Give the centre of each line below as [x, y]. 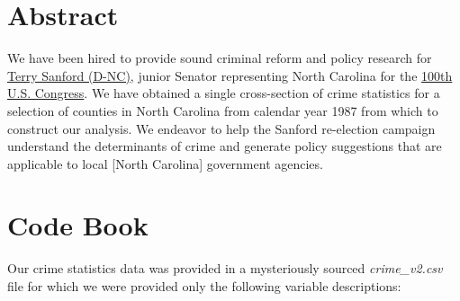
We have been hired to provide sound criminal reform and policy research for [220, 58]
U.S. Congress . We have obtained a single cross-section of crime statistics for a [224, 93]
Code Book [78, 225]
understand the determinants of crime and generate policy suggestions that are [225, 146]
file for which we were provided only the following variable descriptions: [204, 286]
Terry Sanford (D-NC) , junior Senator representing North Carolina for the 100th [230, 75]
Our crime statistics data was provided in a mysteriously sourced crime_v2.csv [225, 268]
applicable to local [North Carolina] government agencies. [165, 163]
